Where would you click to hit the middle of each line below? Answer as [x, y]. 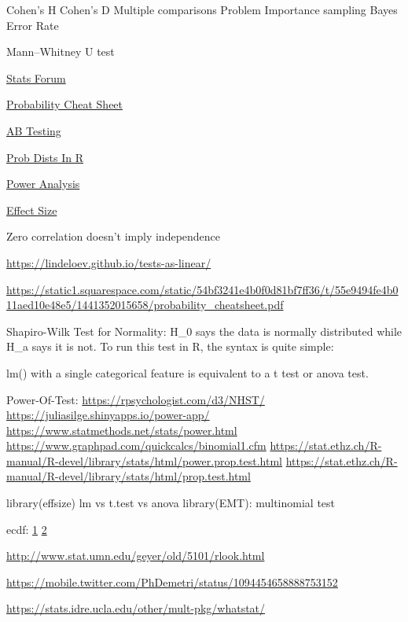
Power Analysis [43, 184]
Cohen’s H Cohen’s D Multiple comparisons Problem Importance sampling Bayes [202, 9]
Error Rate [33, 25]
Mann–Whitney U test [61, 52]
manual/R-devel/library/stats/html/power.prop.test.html [145, 460]
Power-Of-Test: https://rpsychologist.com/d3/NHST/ [136, 399]
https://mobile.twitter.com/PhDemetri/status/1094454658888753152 [172, 582]
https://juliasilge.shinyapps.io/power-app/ [108, 415]
